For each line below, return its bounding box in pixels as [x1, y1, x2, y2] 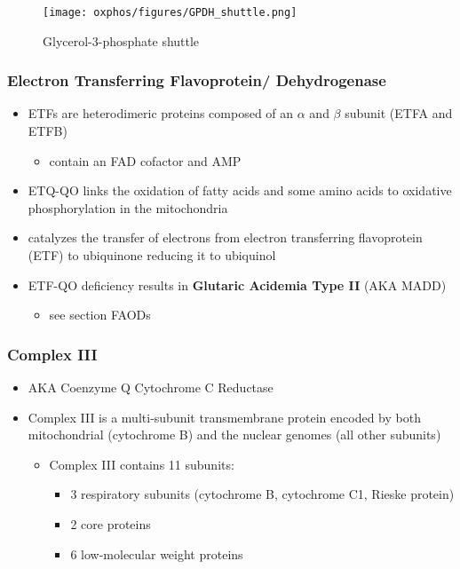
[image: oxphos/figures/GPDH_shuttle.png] [43, 6, 297, 19]
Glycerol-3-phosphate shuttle [43, 31, 200, 50]
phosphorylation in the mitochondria [28, 198, 228, 217]
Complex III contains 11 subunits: [49, 454, 234, 473]
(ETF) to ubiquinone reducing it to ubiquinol [28, 246, 276, 265]
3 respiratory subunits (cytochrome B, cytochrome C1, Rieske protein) [70, 485, 455, 503]
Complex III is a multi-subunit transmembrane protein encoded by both [28, 407, 421, 426]
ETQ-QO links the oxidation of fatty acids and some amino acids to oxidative [28, 181, 452, 200]
